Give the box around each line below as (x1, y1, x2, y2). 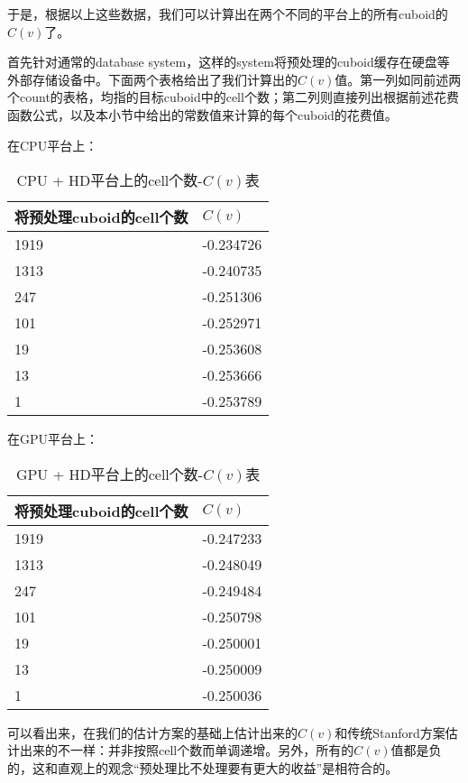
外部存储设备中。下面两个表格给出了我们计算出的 (7, 69, 298, 88)
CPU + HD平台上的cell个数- (16, 170, 203, 191)
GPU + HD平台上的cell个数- (15, 463, 204, 484)
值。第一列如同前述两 (335, 69, 462, 88)
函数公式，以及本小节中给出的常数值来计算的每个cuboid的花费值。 (7, 105, 398, 124)
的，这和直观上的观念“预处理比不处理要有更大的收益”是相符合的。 (7, 758, 399, 777)
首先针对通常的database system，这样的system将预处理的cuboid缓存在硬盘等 (7, 52, 450, 71)
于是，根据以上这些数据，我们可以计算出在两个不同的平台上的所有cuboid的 (7, 5, 448, 23)
